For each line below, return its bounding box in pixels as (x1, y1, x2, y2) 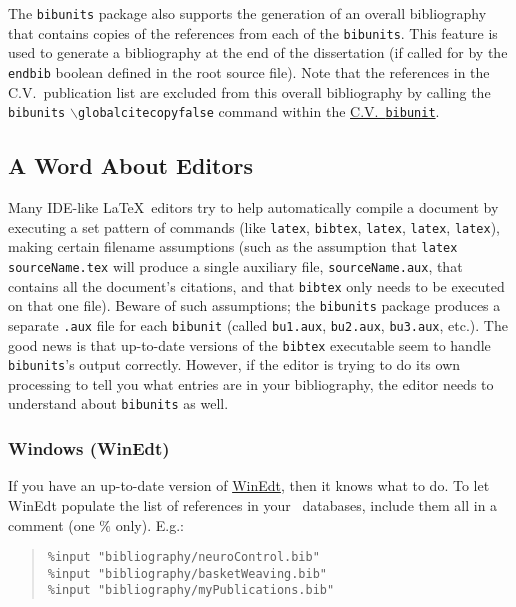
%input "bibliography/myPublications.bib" (47, 583, 335, 598)
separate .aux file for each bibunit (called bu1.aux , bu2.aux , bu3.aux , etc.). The (8, 314, 508, 335)
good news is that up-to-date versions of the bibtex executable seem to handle (8, 334, 491, 355)
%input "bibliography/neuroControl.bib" (47, 550, 320, 565)
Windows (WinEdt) (8, 436, 170, 461)
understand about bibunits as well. (8, 393, 229, 414)
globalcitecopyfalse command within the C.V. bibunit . (77, 101, 440, 122)
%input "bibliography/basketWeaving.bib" (47, 566, 327, 581)
